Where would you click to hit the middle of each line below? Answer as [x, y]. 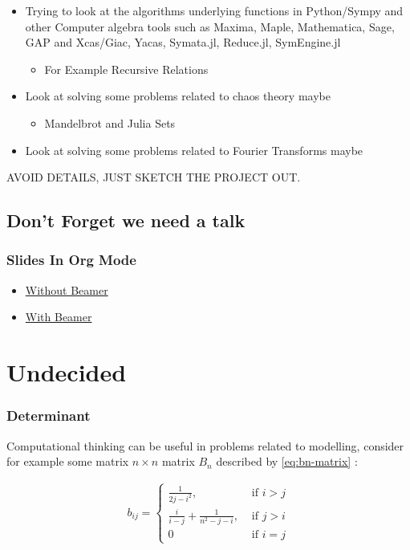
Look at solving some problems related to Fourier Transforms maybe [194, 150]
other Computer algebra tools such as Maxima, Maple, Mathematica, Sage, [210, 26]
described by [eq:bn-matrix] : [287, 461]
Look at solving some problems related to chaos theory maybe [178, 96]
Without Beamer [67, 289]
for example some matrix [68, 461]
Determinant [49, 416]
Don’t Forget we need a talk [126, 220]
